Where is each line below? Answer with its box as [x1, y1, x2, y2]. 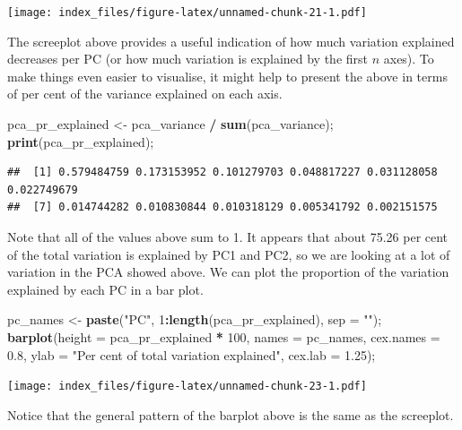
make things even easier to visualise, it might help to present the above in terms [7, 66, 448, 85]
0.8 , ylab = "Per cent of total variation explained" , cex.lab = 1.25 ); [7, 345, 376, 364]
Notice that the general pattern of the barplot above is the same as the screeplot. [7, 405, 454, 424]
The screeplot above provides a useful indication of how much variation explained [7, 31, 455, 50]
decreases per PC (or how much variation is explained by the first [7, 49, 369, 68]
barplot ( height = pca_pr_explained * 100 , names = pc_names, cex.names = [7, 327, 440, 346]
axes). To [383, 49, 434, 68]
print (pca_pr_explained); [7, 132, 154, 150]
